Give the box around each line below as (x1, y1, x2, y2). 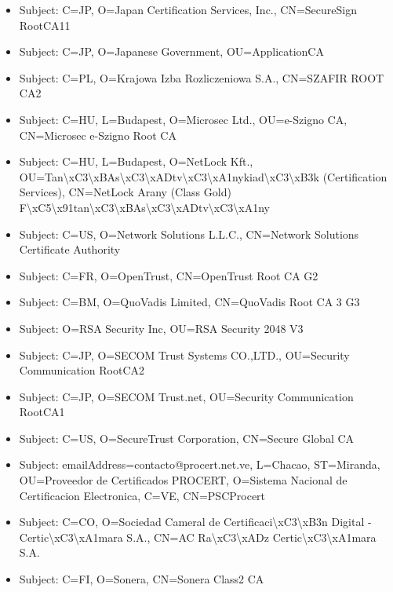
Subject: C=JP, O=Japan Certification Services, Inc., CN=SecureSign (19, 2, 357, 17)
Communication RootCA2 (19, 362, 145, 378)
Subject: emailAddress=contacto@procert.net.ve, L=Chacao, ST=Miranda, (19, 456, 380, 473)
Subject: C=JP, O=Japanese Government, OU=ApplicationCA (19, 43, 324, 60)
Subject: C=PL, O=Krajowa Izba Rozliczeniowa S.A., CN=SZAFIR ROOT (19, 69, 384, 86)
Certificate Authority (19, 241, 121, 258)
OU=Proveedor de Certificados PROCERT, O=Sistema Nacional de (19, 472, 348, 488)
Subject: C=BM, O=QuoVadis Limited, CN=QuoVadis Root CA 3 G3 (19, 294, 360, 310)
